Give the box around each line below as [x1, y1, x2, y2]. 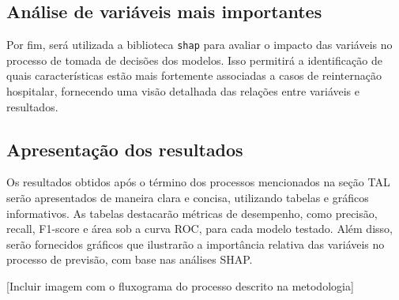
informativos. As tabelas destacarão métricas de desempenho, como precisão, [6, 204, 378, 221]
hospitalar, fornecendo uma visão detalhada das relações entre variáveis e [6, 83, 360, 99]
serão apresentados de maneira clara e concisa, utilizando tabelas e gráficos [6, 189, 369, 206]
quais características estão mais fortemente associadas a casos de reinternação [6, 67, 382, 84]
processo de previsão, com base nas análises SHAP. [6, 251, 253, 268]
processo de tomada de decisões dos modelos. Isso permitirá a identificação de [6, 51, 382, 68]
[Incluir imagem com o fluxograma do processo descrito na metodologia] [6, 278, 354, 294]
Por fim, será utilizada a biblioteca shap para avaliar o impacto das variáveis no [6, 36, 393, 53]
